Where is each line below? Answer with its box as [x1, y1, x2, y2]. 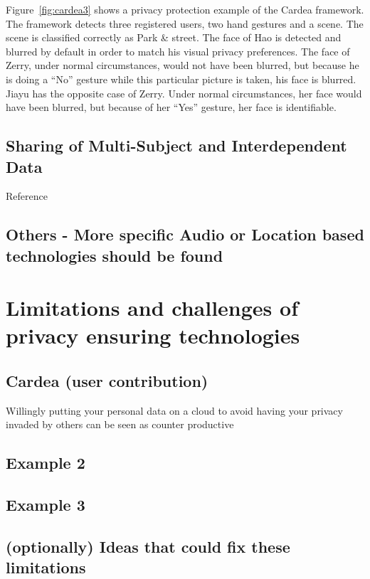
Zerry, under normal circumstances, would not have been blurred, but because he [6, 58, 359, 73]
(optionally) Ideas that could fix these [6, 536, 290, 558]
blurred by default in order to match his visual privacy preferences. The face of [6, 43, 350, 58]
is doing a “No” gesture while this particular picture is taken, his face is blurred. [6, 71, 356, 86]
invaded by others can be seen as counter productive [6, 417, 234, 432]
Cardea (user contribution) [6, 370, 208, 392]
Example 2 [6, 452, 85, 474]
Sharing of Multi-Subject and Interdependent [6, 134, 347, 156]
